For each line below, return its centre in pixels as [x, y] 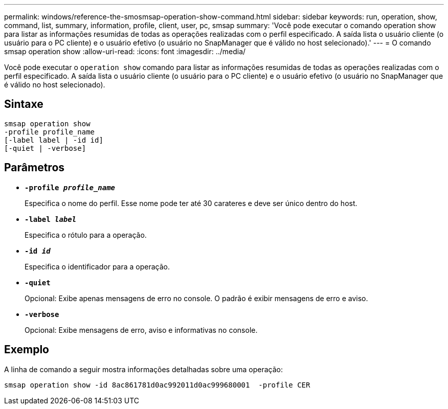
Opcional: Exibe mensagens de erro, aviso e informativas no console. [141, 330]
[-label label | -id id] [54, 140]
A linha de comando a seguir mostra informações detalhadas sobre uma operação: [143, 369]
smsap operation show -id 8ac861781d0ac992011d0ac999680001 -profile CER [157, 385]
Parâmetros [35, 168]
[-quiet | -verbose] [45, 148]
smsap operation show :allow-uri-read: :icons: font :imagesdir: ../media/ [125, 51]
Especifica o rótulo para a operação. [86, 235]
